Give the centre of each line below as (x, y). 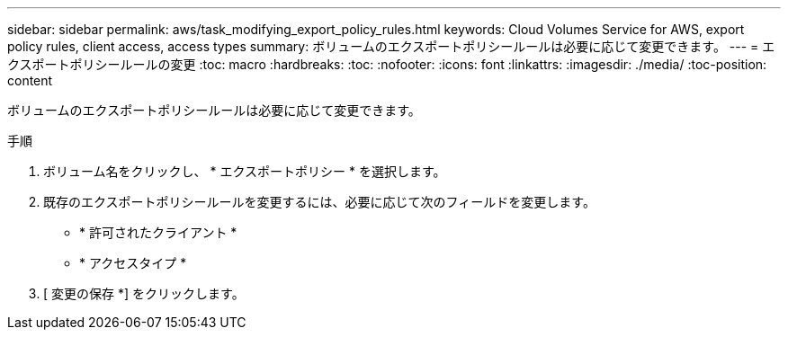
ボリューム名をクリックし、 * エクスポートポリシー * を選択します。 (245, 171)
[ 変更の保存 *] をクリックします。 (144, 293)
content (30, 80)
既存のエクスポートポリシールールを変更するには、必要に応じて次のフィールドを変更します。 (319, 202)
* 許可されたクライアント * (158, 232)
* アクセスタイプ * (133, 263)
